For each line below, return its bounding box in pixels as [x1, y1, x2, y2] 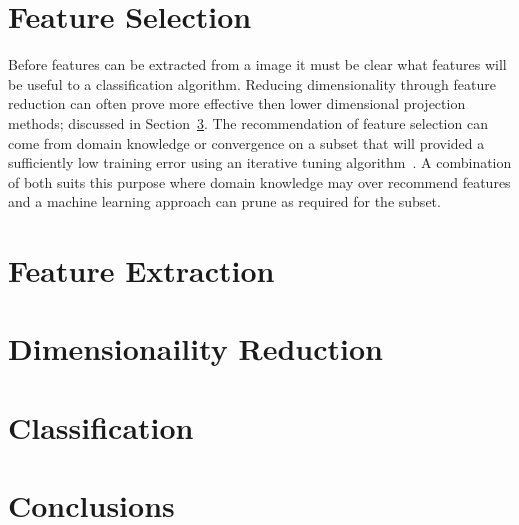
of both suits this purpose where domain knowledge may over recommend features [8, 171, 511, 192]
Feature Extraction [8, 250, 275, 291]
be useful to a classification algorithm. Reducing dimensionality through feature [8, 73, 496, 94]
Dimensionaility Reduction [8, 328, 383, 369]
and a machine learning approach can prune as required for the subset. [8, 191, 441, 212]
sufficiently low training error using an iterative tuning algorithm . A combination [8, 152, 512, 173]
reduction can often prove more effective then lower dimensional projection [8, 93, 466, 114]
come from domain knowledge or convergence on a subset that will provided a [8, 132, 485, 153]
